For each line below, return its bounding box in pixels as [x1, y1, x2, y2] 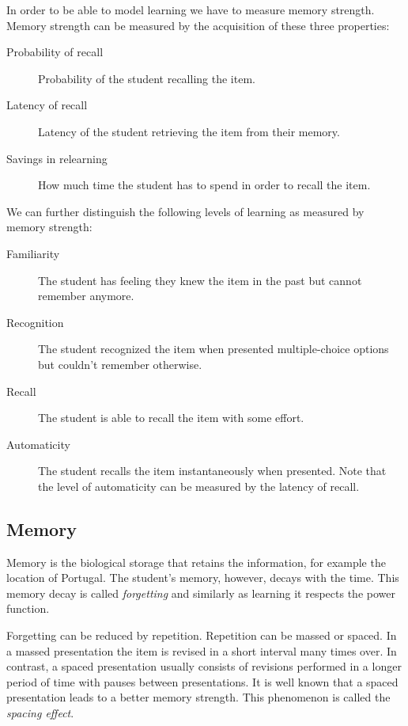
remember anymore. [38, 287, 134, 304]
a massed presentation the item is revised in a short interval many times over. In [6, 642, 397, 659]
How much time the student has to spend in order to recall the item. [38, 177, 371, 193]
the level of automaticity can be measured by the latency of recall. [38, 477, 360, 494]
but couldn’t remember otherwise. [38, 355, 202, 372]
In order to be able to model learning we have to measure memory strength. [6, 2, 375, 17]
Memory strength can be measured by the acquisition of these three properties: [6, 17, 390, 33]
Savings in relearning [6, 150, 108, 166]
